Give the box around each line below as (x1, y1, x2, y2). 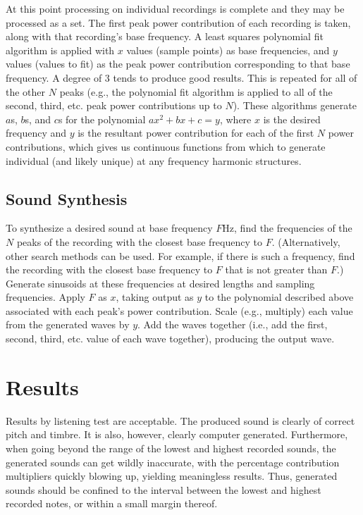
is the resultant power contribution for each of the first (78, 125, 314, 140)
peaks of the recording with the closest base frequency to (16, 234, 262, 249)
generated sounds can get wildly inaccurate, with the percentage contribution (6, 454, 340, 469)
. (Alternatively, (271, 234, 340, 249)
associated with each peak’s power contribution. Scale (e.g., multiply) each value (6, 303, 353, 318)
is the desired (263, 111, 321, 126)
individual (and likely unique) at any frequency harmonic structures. (6, 153, 302, 168)
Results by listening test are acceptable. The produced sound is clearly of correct (6, 413, 355, 428)
